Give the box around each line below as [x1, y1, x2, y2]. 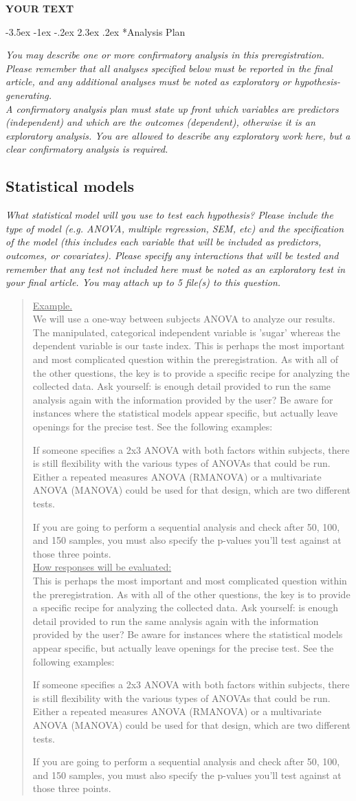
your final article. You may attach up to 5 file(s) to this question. [5, 275, 281, 289]
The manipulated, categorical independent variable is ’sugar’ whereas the [32, 325, 341, 339]
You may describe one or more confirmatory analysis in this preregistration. [5, 47, 324, 62]
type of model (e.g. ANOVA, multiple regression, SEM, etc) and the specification [5, 221, 344, 235]
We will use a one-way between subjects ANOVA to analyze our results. [32, 311, 335, 326]
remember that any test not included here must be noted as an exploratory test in [5, 261, 346, 276]
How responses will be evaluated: [32, 560, 172, 574]
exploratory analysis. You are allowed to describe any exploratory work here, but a [5, 128, 351, 142]
